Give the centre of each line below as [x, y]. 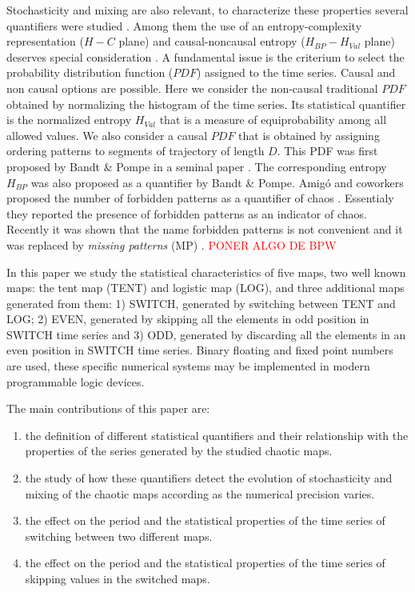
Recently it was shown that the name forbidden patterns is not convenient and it [205, 229]
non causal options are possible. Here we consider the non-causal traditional [192, 88]
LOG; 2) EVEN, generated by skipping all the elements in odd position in [188, 319]
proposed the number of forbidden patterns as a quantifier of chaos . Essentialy [200, 198]
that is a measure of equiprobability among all [273, 120]
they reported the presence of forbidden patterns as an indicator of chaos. [187, 213]
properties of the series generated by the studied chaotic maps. [179, 451]
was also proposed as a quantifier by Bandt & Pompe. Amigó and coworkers [217, 182]
